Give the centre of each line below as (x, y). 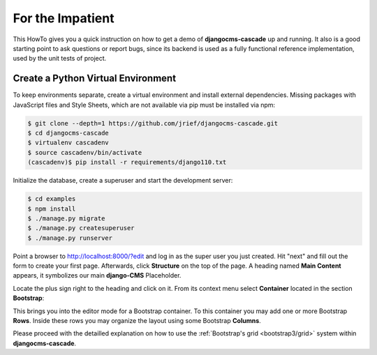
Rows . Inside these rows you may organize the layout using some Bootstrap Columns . (137, 321)
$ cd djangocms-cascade (68, 133)
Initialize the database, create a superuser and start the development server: (123, 181)
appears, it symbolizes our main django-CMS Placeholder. (97, 275)
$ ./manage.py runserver (70, 238)
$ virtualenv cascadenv (68, 143)
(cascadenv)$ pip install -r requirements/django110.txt (127, 163)
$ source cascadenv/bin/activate (85, 152)
